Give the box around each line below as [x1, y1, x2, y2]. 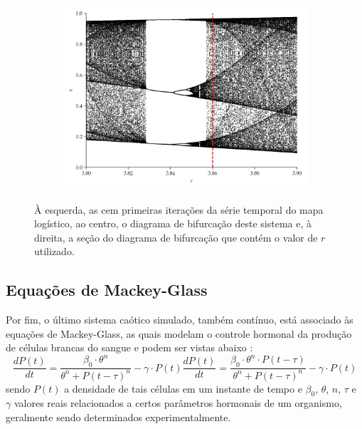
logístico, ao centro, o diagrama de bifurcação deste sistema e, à [34, 216, 312, 231]
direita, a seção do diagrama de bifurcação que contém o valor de [34, 229, 318, 244]
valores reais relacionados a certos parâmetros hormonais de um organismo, [14, 396, 342, 410]
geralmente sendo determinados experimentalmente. [6, 410, 231, 425]
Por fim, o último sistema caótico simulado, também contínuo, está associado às [6, 312, 353, 327]
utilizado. [34, 244, 75, 259]
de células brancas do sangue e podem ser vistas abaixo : [6, 340, 253, 355]
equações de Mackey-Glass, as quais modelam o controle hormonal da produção [6, 326, 352, 341]
